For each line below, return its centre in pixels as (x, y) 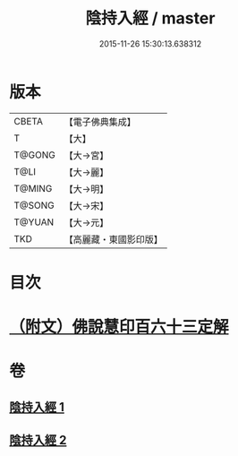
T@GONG (34, 155)
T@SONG (34, 205)
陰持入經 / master (150, 18)
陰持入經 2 (38, 440)
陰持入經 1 (37, 407)
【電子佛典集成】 (100, 122)
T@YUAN (34, 222)
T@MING (33, 188)
